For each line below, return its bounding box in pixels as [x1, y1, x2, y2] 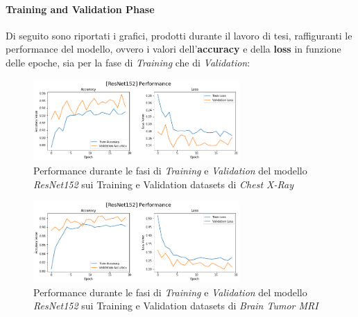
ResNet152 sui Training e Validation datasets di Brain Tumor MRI [33, 298, 318, 313]
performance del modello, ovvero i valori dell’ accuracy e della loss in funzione [6, 42, 341, 56]
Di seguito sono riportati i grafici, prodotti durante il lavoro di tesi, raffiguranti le [6, 28, 352, 42]
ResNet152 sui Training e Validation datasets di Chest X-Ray [33, 176, 293, 191]
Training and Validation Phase [6, 1, 155, 16]
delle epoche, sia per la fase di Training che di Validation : [6, 55, 250, 69]
